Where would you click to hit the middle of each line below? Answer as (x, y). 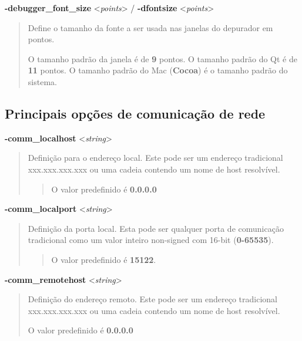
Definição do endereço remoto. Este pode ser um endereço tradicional (153, 299)
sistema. (42, 81)
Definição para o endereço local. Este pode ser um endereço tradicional (155, 158)
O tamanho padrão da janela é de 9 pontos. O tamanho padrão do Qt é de (162, 58)
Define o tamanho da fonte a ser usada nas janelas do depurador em (150, 27)
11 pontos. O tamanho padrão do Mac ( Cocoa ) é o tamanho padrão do (158, 70)
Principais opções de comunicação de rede (135, 113)
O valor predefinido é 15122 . (104, 259)
